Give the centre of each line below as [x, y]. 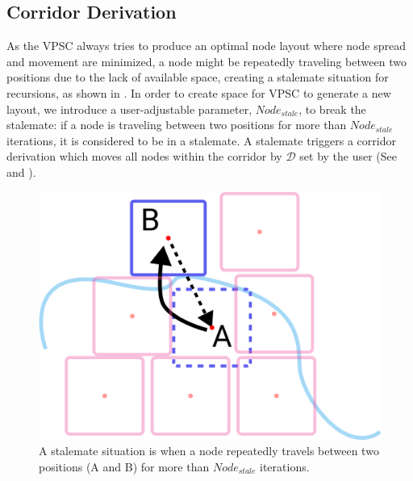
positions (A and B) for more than [124, 466]
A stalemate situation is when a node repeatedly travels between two [209, 451]
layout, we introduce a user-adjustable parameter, [129, 109]
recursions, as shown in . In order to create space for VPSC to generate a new [199, 92]
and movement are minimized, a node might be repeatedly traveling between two [206, 61]
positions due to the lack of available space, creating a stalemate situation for [198, 77]
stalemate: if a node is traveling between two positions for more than [177, 125]
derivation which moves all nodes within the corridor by [144, 156]
